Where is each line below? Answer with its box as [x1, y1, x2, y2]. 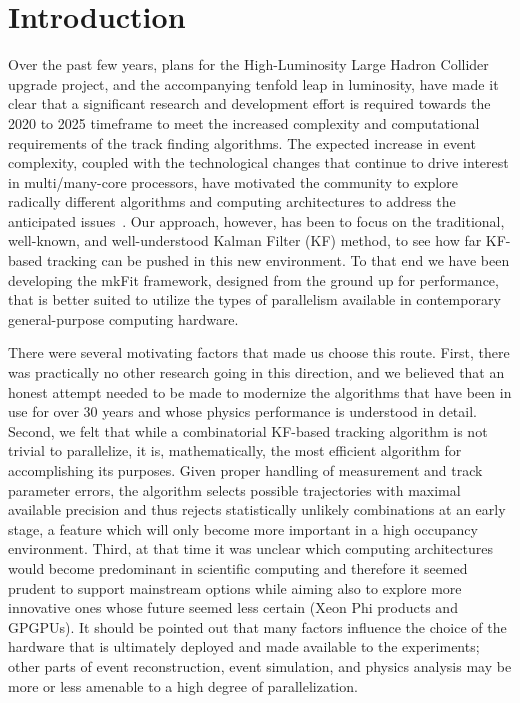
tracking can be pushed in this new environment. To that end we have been [46, 250, 510, 271]
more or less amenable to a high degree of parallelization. [8, 675, 358, 696]
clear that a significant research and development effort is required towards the [8, 93, 491, 114]
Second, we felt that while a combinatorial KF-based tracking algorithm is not [8, 420, 488, 441]
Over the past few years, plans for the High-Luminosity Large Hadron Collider [8, 54, 489, 75]
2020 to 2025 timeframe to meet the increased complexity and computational [8, 112, 480, 133]
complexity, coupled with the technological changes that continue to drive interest [8, 152, 509, 173]
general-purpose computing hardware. [8, 308, 239, 329]
